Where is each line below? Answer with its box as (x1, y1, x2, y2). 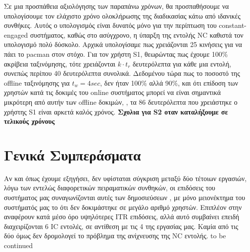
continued (4, 240, 33, 250)
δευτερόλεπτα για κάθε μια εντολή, (132, 58, 231, 69)
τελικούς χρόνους (4, 116, 55, 126)
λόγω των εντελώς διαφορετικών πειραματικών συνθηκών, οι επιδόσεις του (4, 183, 215, 193)
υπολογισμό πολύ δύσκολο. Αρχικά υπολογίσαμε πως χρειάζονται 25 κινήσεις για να (4, 39, 242, 49)
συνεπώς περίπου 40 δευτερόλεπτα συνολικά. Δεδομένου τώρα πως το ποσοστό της (4, 68, 240, 78)
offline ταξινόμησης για (4, 77, 70, 88)
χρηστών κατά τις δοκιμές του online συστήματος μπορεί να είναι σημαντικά (4, 87, 221, 97)
